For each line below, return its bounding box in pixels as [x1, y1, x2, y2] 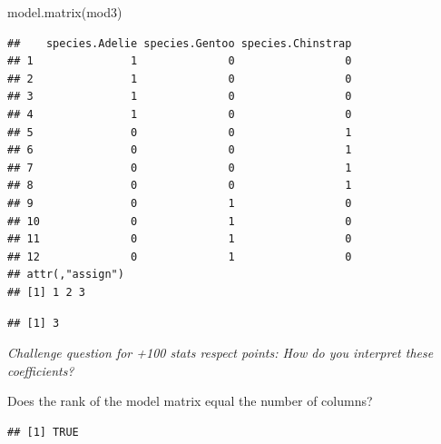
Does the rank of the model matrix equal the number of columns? [7, 391, 373, 410]
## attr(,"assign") [7, 268, 124, 281]
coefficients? [7, 360, 74, 380]
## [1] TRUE [7, 425, 79, 439]
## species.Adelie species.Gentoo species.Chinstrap [7, 36, 352, 50]
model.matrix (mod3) [7, 3, 122, 21]
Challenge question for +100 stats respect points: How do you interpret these [7, 343, 434, 362]
